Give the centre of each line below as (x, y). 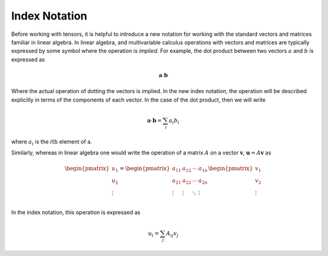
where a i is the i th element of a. (52, 142)
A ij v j (172, 234)
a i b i (174, 121)
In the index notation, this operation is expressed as (76, 212)
